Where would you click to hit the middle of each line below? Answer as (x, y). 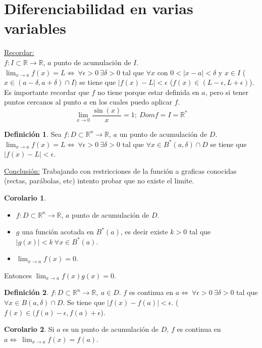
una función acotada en (58, 232)
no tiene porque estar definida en (148, 92)
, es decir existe (144, 232)
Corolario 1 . (25, 197)
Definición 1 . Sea (33, 134)
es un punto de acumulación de (111, 329)
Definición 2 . (27, 292)
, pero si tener (227, 92)
